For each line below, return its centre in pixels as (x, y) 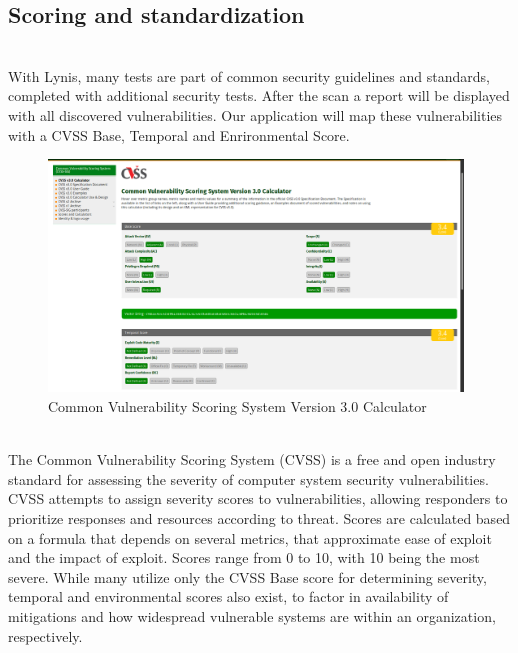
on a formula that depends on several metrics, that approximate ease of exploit (250, 537)
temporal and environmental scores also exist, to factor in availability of (228, 596)
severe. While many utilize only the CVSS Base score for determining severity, (247, 576)
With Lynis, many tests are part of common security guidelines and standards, (249, 75)
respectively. (45, 635)
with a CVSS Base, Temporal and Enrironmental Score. (179, 134)
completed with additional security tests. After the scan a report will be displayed (259, 95)
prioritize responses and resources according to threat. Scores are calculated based (259, 518)
